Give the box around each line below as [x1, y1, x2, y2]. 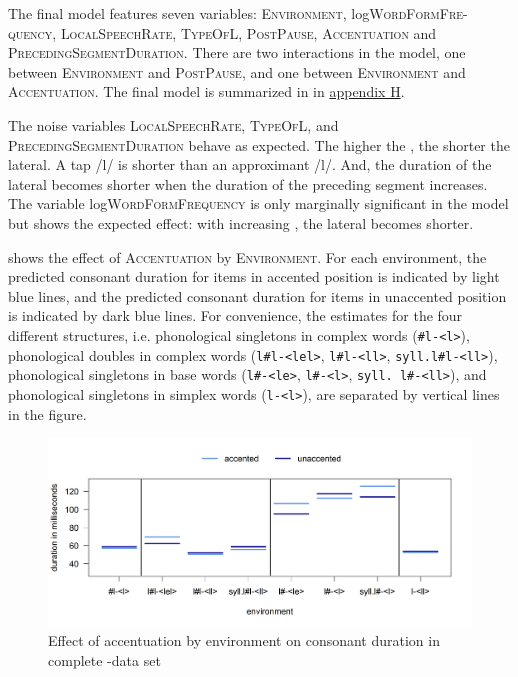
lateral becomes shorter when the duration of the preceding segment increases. [8, 173, 488, 194]
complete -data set [48, 649, 161, 670]
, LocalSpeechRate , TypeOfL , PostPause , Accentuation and [52, 22, 437, 43]
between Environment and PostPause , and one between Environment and [8, 61, 466, 82]
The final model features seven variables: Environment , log [8, 3, 370, 23]
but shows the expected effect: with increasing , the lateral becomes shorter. [8, 212, 474, 233]
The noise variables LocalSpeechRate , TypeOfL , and [8, 114, 339, 135]
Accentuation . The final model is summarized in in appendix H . [8, 81, 405, 102]
